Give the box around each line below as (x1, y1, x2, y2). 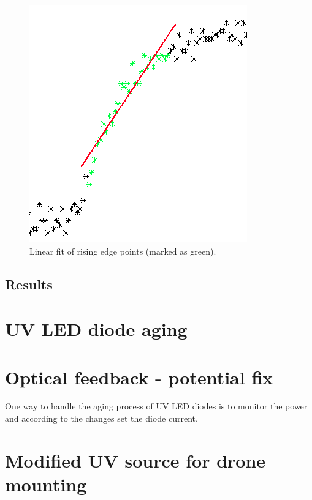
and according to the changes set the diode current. (5, 412, 198, 425)
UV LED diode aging (5, 316, 188, 341)
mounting (5, 472, 87, 497)
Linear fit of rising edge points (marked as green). (29, 244, 216, 257)
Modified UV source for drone (5, 447, 266, 472)
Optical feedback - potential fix (5, 364, 273, 389)
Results (5, 274, 53, 293)
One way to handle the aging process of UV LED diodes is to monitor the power (5, 400, 308, 412)
